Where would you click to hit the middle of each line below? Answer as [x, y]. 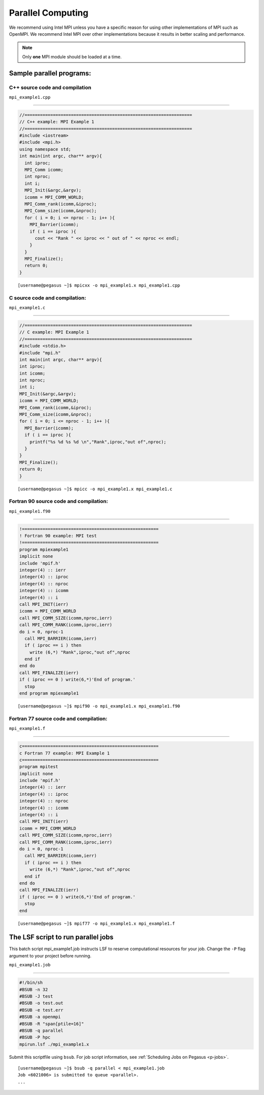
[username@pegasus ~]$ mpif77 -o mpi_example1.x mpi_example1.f [97, 923]
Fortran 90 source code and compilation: [59, 502]
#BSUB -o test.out [41, 1003]
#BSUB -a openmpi [40, 1017]
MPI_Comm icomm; [44, 170]
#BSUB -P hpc [35, 1038]
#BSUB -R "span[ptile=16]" [52, 1024]
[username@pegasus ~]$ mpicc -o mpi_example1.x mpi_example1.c [95, 489]
